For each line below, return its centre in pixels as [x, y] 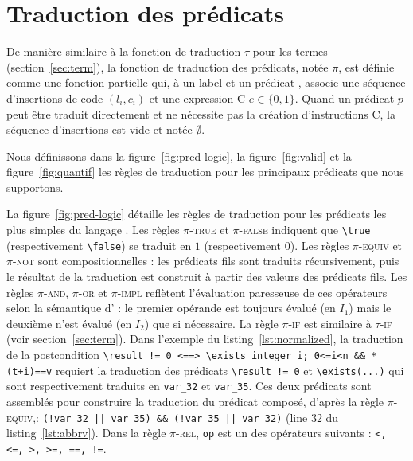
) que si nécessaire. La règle [211, 323]
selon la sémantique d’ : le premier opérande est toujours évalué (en [171, 308]
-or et [93, 292]
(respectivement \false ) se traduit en [99, 245]
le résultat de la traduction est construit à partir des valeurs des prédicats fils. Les [207, 276]
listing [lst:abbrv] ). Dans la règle [86, 433]
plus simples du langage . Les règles [93, 230]
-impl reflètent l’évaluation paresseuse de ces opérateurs [252, 292]
